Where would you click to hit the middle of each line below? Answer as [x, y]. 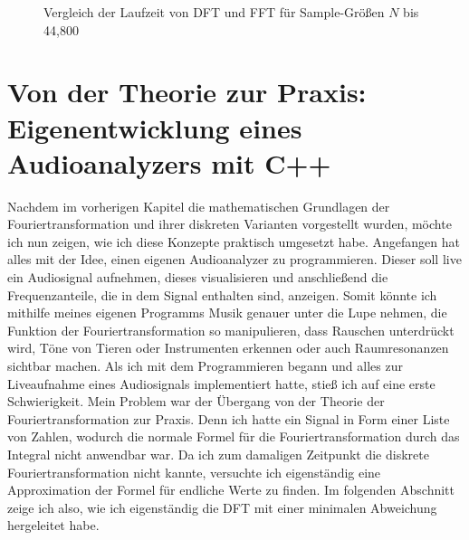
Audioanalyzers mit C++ [169, 162]
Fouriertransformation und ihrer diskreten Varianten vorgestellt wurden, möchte [230, 224]
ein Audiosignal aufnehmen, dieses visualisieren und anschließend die [198, 277]
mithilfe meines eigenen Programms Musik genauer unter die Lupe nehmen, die [227, 313]
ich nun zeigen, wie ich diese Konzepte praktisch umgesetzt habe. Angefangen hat [234, 241]
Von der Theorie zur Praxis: [187, 92]
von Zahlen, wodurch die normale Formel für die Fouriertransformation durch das [234, 436]
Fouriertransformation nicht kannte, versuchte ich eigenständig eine [194, 472]
